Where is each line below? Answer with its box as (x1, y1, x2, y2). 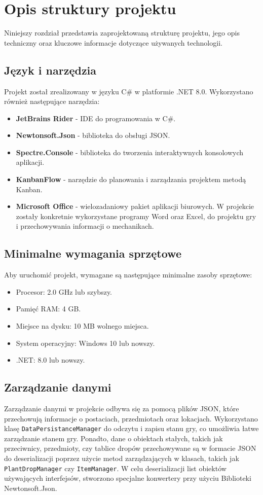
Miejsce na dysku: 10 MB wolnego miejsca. (16, 321, 149, 331)
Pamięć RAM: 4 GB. (16, 303, 81, 314)
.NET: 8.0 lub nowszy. (16, 355, 85, 365)
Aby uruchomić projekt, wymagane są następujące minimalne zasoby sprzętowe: (4, 269, 252, 280)
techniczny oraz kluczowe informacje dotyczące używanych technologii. (4, 37, 222, 48)
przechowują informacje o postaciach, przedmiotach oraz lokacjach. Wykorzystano (4, 413, 258, 423)
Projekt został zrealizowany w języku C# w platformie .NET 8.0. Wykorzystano (4, 86, 253, 96)
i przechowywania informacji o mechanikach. (16, 221, 154, 231)
